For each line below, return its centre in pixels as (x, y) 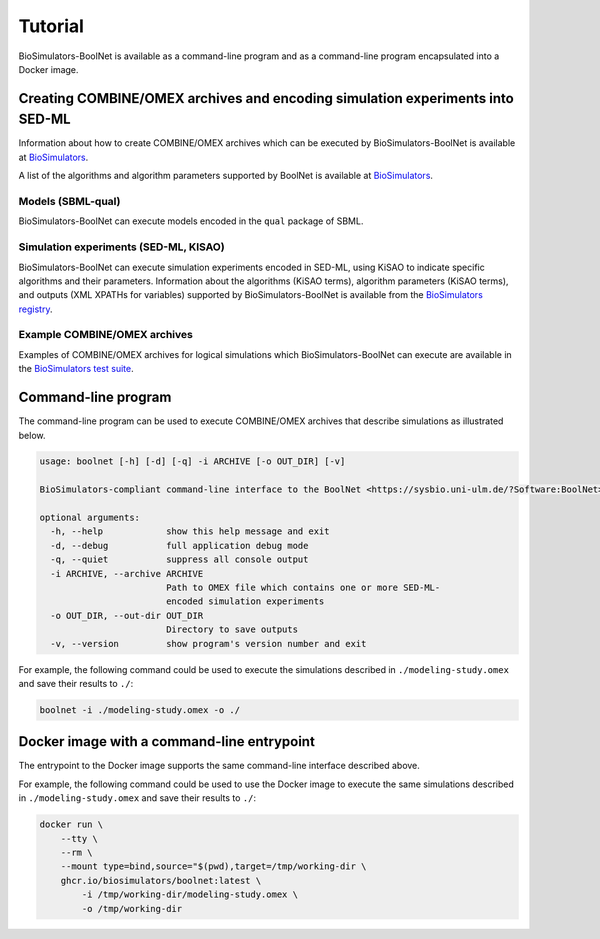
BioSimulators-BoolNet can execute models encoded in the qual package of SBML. (191, 221)
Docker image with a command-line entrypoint (166, 741)
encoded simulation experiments (245, 601)
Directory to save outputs (232, 629)
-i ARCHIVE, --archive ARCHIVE (127, 573)
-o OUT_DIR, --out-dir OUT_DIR (127, 615)
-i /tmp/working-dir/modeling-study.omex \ (190, 894)
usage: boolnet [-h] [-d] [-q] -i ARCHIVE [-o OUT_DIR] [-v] (192, 461)
